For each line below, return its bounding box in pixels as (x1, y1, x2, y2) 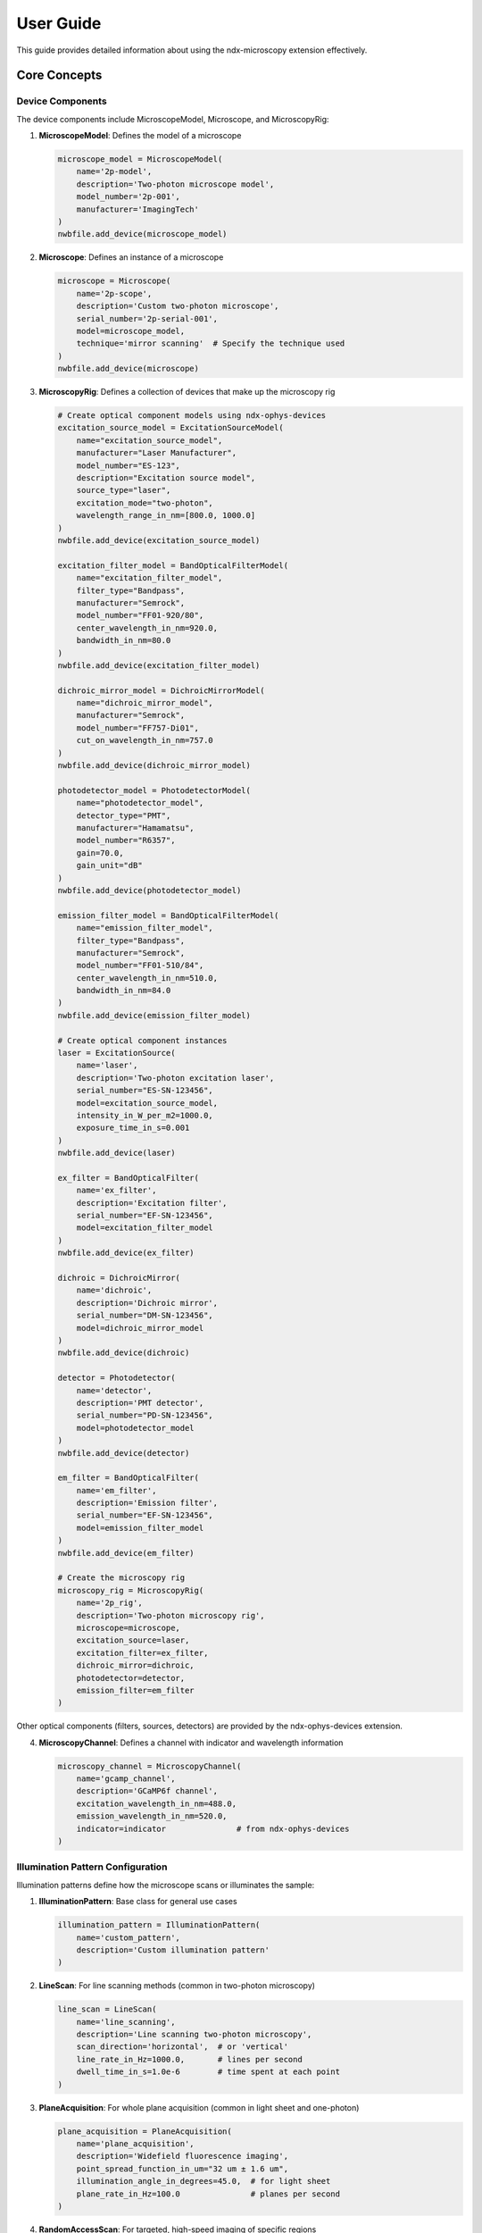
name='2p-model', (76, 166, 153, 177)
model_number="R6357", (76, 835, 176, 846)
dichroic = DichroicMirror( (57, 1273, 180, 1284)
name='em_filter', (76, 1485, 157, 1495)
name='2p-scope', (76, 289, 153, 298)
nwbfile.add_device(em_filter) (57, 1548, 195, 1558)
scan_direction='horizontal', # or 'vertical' (76, 2042, 289, 2052)
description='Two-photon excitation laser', (76, 1073, 275, 1083)
